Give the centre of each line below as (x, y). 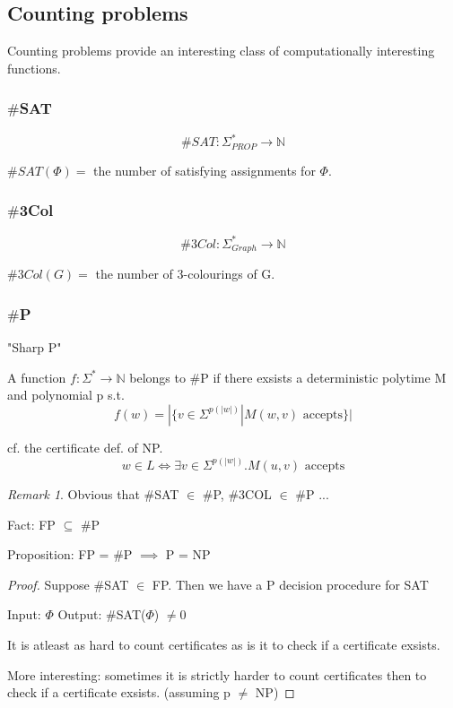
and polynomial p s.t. (66, 395)
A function (37, 377)
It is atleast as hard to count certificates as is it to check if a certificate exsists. (224, 644)
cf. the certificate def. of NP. (85, 447)
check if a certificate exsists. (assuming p (119, 692)
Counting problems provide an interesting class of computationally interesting (221, 51)
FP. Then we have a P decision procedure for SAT (290, 584)
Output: (80, 614)
